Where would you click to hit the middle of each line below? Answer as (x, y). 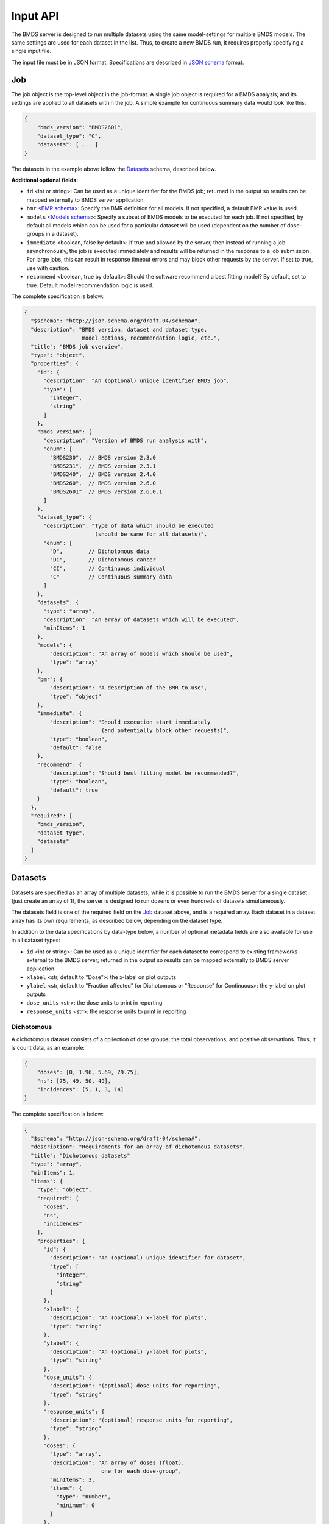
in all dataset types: (36, 940)
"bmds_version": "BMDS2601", (80, 127)
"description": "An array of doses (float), (117, 1462)
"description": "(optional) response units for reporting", (141, 1420)
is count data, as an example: (48, 1048)
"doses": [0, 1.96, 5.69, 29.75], (88, 1072)
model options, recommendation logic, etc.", (151, 338)
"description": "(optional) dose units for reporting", (135, 1386)
